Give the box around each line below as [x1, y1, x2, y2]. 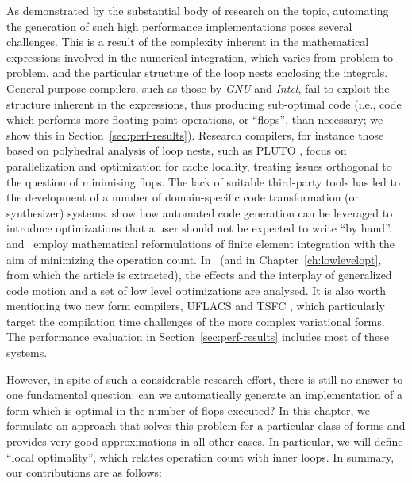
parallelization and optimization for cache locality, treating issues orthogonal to [6, 157, 392, 174]
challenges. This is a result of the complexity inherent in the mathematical [6, 33, 369, 50]
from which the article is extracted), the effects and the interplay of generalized [6, 266, 392, 283]
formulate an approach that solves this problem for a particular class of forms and [6, 417, 406, 434]
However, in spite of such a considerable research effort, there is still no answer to [6, 370, 403, 387]
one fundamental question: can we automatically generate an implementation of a [6, 386, 403, 403]
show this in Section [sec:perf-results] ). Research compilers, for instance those [6, 126, 384, 143]
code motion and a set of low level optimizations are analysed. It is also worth [6, 282, 386, 298]
